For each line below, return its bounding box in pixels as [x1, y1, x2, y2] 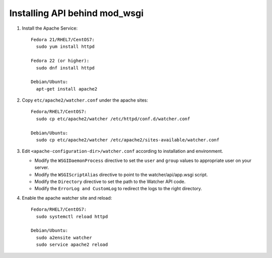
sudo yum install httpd [36, 44, 95, 50]
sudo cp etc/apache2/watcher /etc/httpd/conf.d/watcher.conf [36, 116, 190, 122]
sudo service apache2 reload [36, 242, 108, 247]
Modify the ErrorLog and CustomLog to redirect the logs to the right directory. [34, 186, 202, 192]
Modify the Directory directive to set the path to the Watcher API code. [34, 179, 186, 185]
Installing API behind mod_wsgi [9, 8, 144, 19]
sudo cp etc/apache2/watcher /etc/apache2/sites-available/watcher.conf [36, 137, 220, 143]
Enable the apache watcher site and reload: [22, 195, 112, 201]
